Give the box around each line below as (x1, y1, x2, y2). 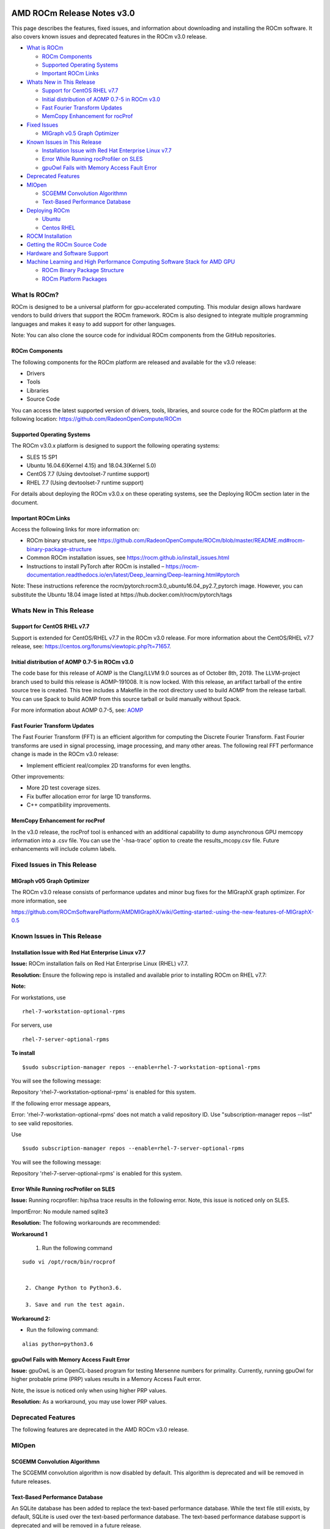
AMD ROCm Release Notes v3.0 (11, 8, 135, 18)
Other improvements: (11, 773, 65, 780)
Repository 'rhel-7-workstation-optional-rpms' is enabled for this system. (11, 1089, 196, 1096)
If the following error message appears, (11, 1100, 111, 1107)
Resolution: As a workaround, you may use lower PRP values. (11, 1398, 167, 1405)
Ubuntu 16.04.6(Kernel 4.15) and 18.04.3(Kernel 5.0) (26, 462, 156, 469)
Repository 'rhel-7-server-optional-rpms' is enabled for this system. (11, 1170, 183, 1177)
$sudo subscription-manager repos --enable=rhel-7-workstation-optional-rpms (22, 1064, 261, 1070)
